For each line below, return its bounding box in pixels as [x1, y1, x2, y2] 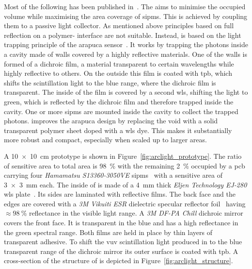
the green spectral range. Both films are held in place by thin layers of [4, 227, 212, 237]
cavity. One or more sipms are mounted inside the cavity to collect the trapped [4, 106, 238, 116]
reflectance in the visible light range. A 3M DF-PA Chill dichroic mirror [29, 208, 243, 218]
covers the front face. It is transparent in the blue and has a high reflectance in [4, 218, 238, 228]
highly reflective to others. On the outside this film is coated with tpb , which [4, 68, 232, 78]
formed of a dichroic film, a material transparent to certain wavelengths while [4, 58, 234, 68]
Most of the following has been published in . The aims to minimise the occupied [4, 1, 246, 11]
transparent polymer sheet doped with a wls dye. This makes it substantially [4, 125, 232, 135]
